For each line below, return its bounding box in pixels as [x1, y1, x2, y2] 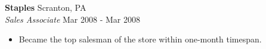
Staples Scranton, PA [5, 1, 86, 13]
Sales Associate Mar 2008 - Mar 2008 [5, 13, 140, 25]
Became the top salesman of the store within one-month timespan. [18, 33, 262, 45]
